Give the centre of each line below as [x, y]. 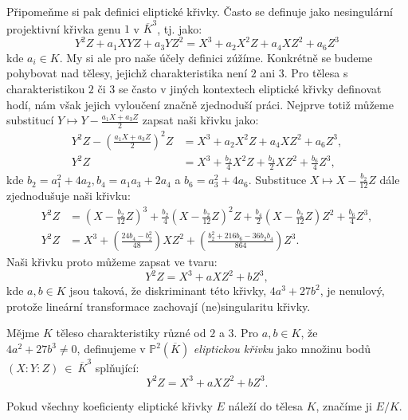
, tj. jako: [180, 28]
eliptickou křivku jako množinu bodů [282, 349]
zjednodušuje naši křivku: [69, 195]
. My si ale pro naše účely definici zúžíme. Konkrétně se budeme [216, 57]
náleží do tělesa [265, 405]
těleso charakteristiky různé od [131, 333]
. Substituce [277, 180]
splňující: [117, 367]
